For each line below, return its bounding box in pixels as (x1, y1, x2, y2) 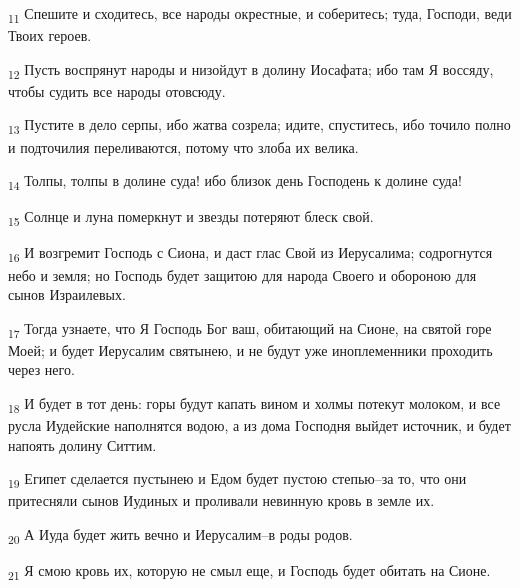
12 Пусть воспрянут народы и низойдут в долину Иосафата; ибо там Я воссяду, (8, 58, 494, 82)
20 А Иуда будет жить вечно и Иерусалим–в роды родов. (8, 524, 353, 547)
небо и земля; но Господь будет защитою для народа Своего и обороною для (8, 264, 477, 285)
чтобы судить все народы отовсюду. (8, 80, 226, 101)
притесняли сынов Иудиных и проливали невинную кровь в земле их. (8, 490, 435, 511)
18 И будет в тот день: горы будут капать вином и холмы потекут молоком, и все (8, 393, 501, 416)
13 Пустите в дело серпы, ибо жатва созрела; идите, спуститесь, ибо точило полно (8, 114, 511, 138)
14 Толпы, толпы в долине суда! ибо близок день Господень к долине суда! (8, 170, 462, 193)
